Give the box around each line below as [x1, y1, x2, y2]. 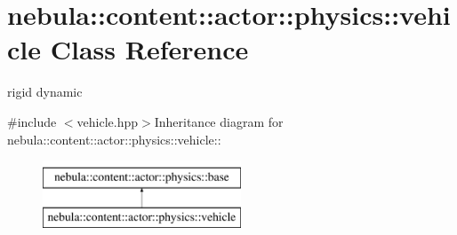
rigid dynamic [7, 82, 83, 101]
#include [7, 112, 57, 130]
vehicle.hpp [76, 112, 139, 130]
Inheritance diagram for [154, 112, 284, 130]
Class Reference [50, 31, 249, 67]
